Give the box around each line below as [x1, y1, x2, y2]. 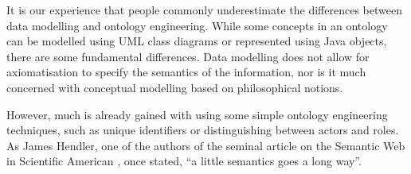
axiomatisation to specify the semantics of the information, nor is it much [6, 64, 366, 80]
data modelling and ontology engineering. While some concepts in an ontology [6, 17, 388, 33]
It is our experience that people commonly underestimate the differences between [6, 2, 402, 17]
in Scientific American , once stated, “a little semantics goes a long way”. [6, 153, 362, 169]
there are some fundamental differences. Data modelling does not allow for [6, 48, 370, 64]
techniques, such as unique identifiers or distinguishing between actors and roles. [6, 122, 399, 138]
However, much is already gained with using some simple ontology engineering [6, 106, 388, 122]
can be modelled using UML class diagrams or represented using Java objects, [6, 33, 387, 49]
